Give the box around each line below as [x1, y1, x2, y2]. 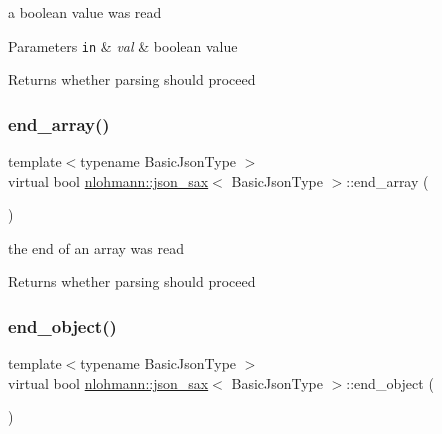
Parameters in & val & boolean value [8, 35, 238, 56]
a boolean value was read [8, 2, 162, 22]
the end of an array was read [8, 237, 184, 258]
